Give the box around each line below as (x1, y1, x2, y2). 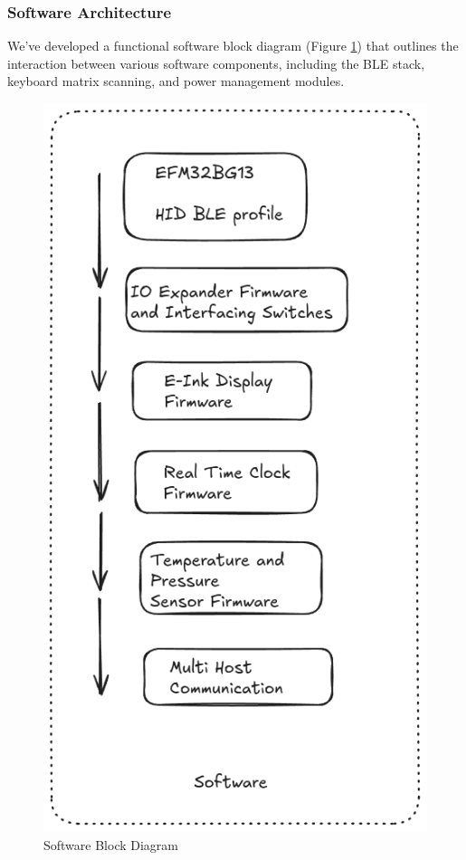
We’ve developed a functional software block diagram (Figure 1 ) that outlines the (7, 36, 459, 55)
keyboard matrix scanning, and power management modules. (7, 72, 345, 91)
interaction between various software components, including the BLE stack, (7, 53, 425, 72)
